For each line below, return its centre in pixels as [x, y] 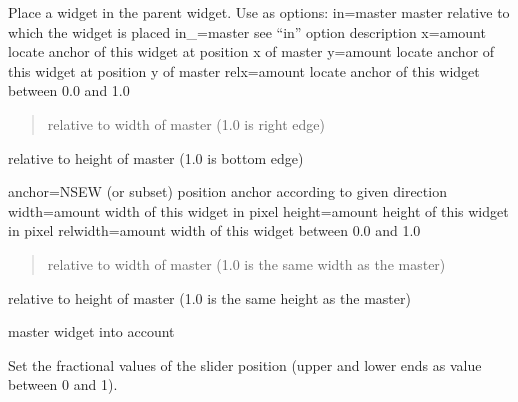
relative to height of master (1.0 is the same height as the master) [209, 297]
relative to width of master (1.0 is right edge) [186, 123]
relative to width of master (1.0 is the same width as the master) [246, 263]
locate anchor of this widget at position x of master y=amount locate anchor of [251, 51]
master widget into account [91, 331]
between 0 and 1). [63, 384]
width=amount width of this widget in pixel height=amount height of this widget [258, 210]
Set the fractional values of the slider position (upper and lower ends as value [245, 364]
